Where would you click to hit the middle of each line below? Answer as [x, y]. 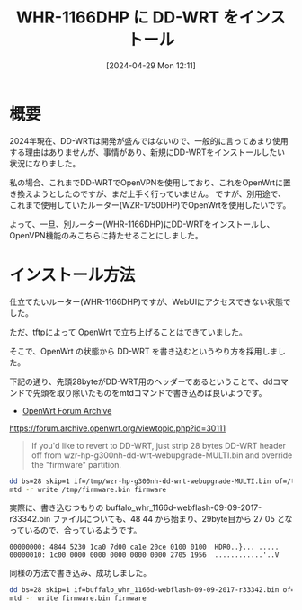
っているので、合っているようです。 [75, 530]
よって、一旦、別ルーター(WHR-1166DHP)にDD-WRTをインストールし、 [142, 224]
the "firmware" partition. [76, 464]
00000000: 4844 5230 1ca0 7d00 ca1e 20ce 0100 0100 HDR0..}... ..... [144, 547]
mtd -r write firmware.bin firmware [78, 598]
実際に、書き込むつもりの [57, 507]
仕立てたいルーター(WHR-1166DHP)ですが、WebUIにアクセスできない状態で [151, 301]
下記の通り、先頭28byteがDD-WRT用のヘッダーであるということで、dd [141, 381]
